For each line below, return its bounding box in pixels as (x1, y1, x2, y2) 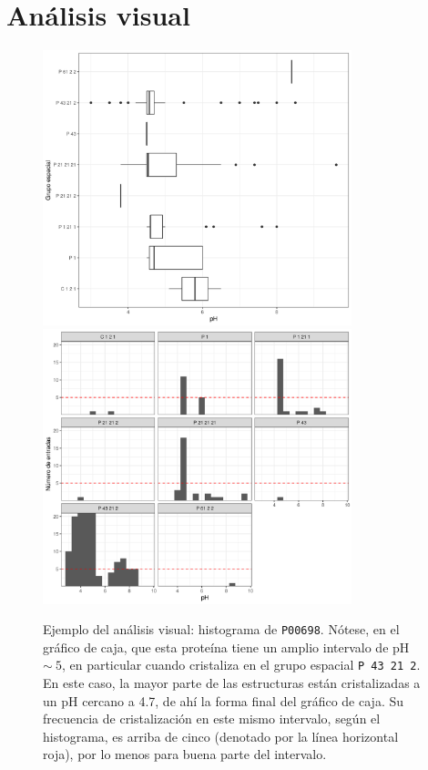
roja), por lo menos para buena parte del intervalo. (43, 744, 327, 764)
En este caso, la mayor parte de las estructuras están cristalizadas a (43, 673, 421, 693)
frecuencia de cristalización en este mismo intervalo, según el (43, 709, 381, 728)
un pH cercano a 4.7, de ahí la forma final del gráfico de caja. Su (43, 691, 404, 710)
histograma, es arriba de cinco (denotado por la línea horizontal (43, 726, 399, 745)
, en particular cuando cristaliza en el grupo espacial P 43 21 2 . (61, 655, 421, 674)
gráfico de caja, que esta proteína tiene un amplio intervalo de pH (43, 637, 410, 656)
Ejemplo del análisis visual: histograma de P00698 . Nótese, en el (43, 620, 400, 639)
